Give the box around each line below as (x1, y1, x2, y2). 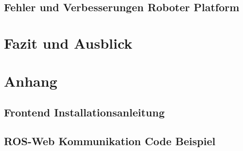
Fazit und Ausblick (4, 33, 133, 53)
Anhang (4, 71, 57, 91)
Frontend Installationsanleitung (4, 104, 165, 119)
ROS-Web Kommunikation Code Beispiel (4, 133, 216, 148)
